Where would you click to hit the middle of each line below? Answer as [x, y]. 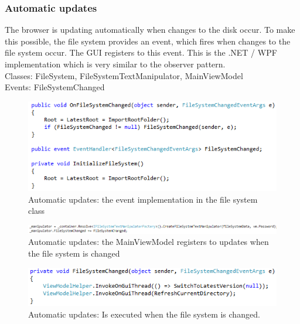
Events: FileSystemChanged [55, 87]
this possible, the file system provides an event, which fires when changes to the [148, 41]
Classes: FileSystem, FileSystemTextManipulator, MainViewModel [124, 75]
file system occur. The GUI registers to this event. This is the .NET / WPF [141, 52]
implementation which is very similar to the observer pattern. [115, 64]
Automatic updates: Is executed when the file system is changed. [144, 314]
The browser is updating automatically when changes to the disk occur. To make [150, 30]
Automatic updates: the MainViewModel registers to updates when [149, 242]
